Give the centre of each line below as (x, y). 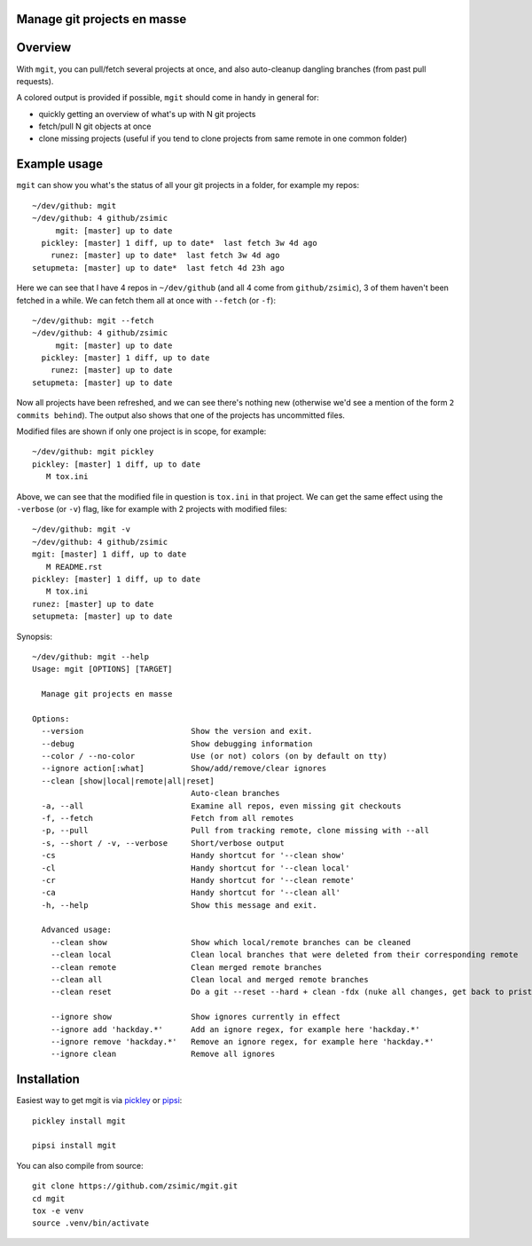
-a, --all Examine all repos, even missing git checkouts (221, 806)
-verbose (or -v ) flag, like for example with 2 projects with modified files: (152, 509)
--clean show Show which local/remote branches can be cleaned (231, 942)
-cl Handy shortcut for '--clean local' (196, 868)
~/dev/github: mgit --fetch (93, 320)
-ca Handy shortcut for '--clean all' (191, 893)
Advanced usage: (77, 930)
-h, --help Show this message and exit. (180, 905)
